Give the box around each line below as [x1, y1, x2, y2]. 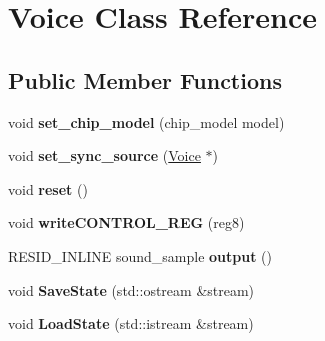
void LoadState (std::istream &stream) [8, 313, 254, 334]
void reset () [8, 178, 88, 199]
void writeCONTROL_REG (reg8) [8, 212, 245, 233]
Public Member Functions [8, 64, 282, 95]
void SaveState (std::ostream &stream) [8, 279, 255, 300]
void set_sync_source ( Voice [8, 145, 201, 166]
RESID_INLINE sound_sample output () [8, 245, 272, 266]
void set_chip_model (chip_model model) [8, 111, 285, 132]
